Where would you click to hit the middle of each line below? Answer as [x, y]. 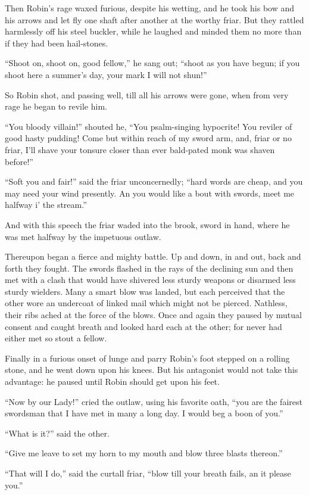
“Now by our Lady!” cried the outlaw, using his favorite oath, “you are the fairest [154, 401]
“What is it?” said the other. [57, 433]
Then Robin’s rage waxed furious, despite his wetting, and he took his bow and [150, 8]
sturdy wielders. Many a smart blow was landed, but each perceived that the [145, 291]
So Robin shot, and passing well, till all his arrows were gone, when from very [147, 94]
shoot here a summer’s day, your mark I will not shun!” [106, 74]
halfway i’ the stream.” [46, 205]
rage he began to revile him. [56, 106]
